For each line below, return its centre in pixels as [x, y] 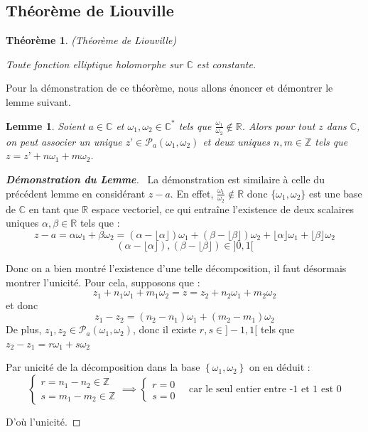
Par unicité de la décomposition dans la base [103, 367]
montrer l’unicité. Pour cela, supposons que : [103, 282]
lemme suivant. [38, 101]
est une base [335, 193]
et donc [22, 304]
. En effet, [192, 193]
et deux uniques [236, 141]
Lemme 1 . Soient [45, 125]
